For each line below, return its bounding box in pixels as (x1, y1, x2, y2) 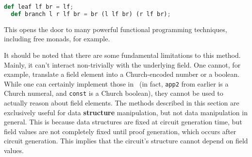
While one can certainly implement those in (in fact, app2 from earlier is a (4, 78, 229, 88)
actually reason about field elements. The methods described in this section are (4, 98, 239, 108)
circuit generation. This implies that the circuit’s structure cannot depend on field (4, 136, 248, 146)
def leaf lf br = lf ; (4, 3, 74, 10)
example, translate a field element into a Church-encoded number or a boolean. (4, 69, 240, 79)
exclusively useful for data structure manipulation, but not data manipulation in (4, 107, 248, 117)
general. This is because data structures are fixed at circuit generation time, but (4, 117, 242, 127)
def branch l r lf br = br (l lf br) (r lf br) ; (11, 10, 171, 17)
